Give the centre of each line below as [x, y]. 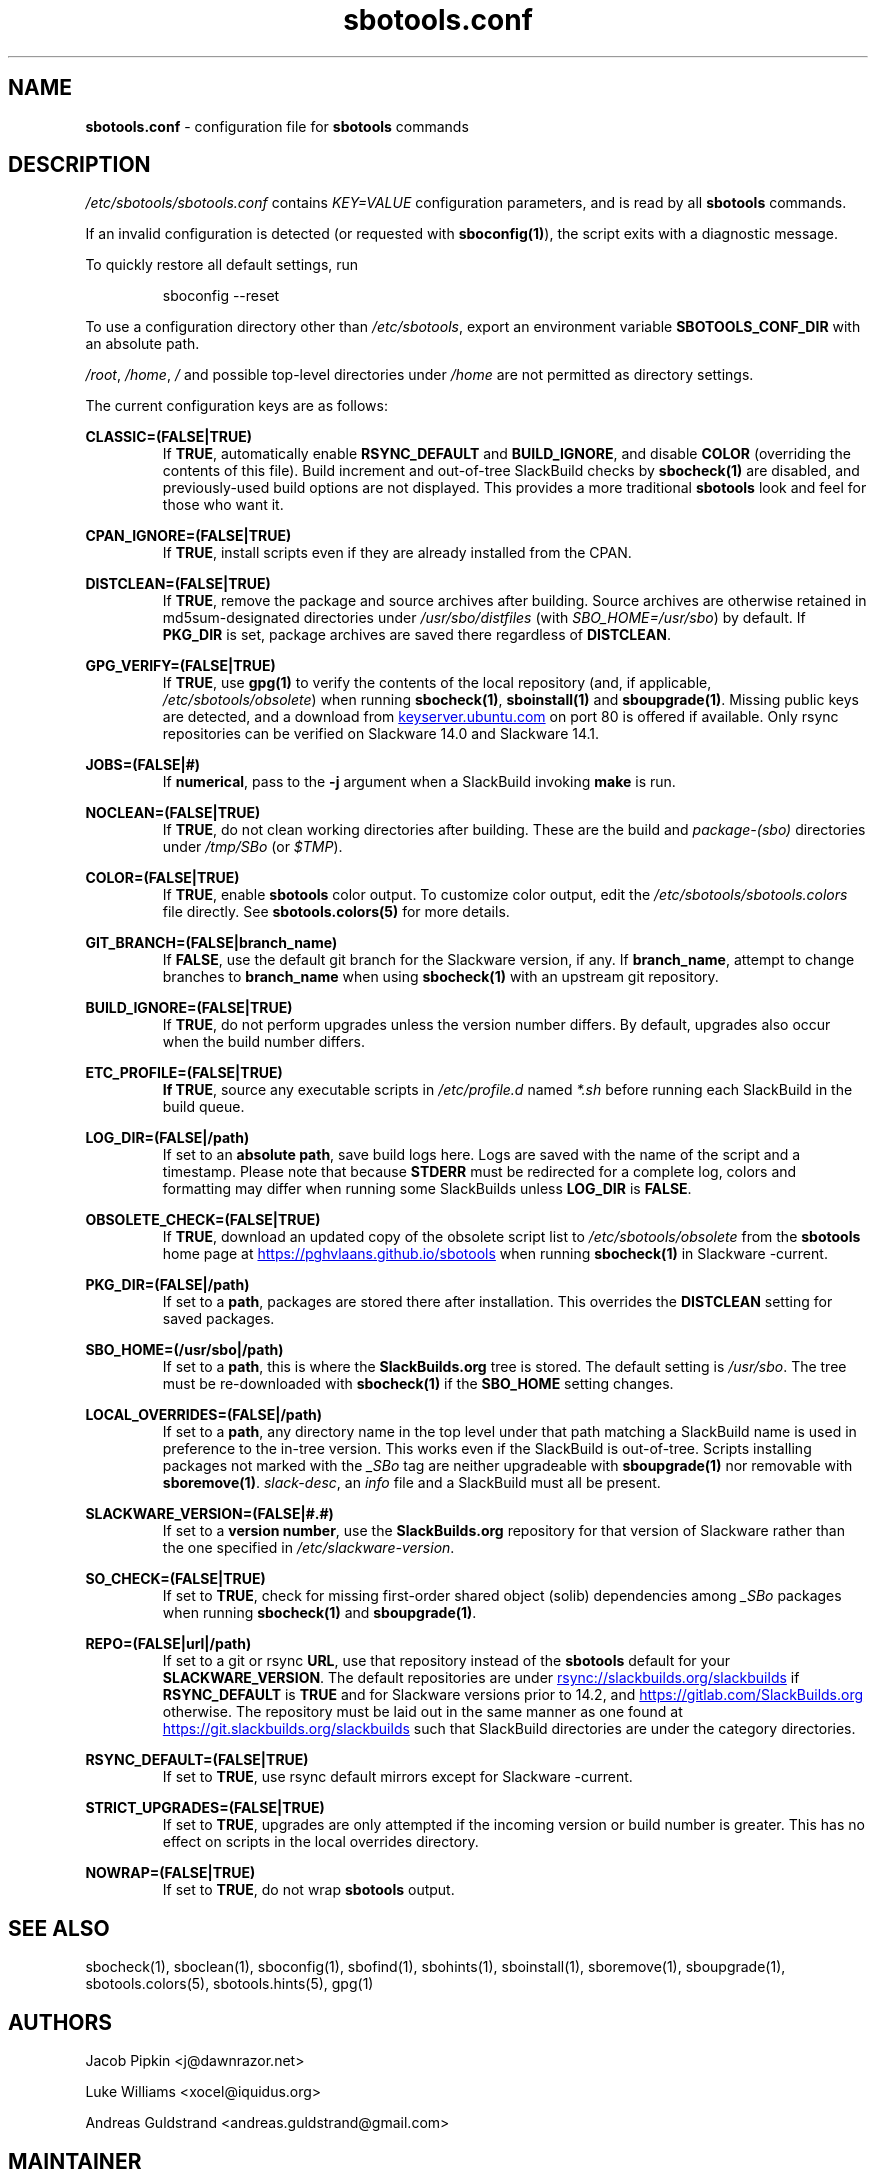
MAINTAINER [75, 2161]
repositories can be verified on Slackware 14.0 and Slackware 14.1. [381, 734]
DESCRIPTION [79, 165]
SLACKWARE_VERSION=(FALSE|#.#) [209, 1514]
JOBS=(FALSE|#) [143, 765]
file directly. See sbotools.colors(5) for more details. [336, 912]
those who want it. [223, 505]
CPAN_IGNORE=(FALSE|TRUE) [188, 536]
